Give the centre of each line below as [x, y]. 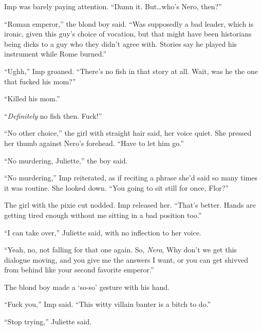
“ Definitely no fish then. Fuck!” [53, 115]
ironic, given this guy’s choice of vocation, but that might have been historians [128, 34]
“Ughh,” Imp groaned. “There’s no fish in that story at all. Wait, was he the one [131, 71]
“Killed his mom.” [32, 98]
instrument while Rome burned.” [55, 54]
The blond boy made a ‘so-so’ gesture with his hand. [87, 287]
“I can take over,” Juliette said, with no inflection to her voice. [103, 232]
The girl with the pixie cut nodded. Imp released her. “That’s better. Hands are [130, 205]
